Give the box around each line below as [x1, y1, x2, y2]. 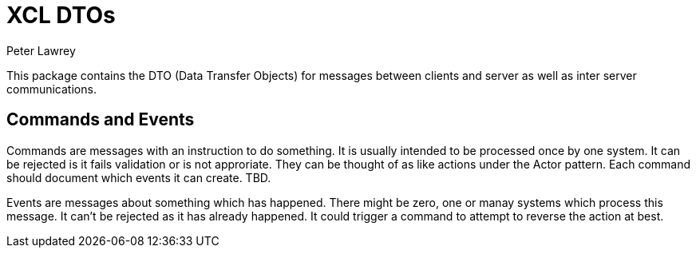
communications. [6, 81, 97, 96]
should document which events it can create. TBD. [6, 170, 271, 185]
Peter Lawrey [6, 43, 76, 58]
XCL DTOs [6, 2, 116, 29]
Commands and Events [6, 109, 195, 130]
